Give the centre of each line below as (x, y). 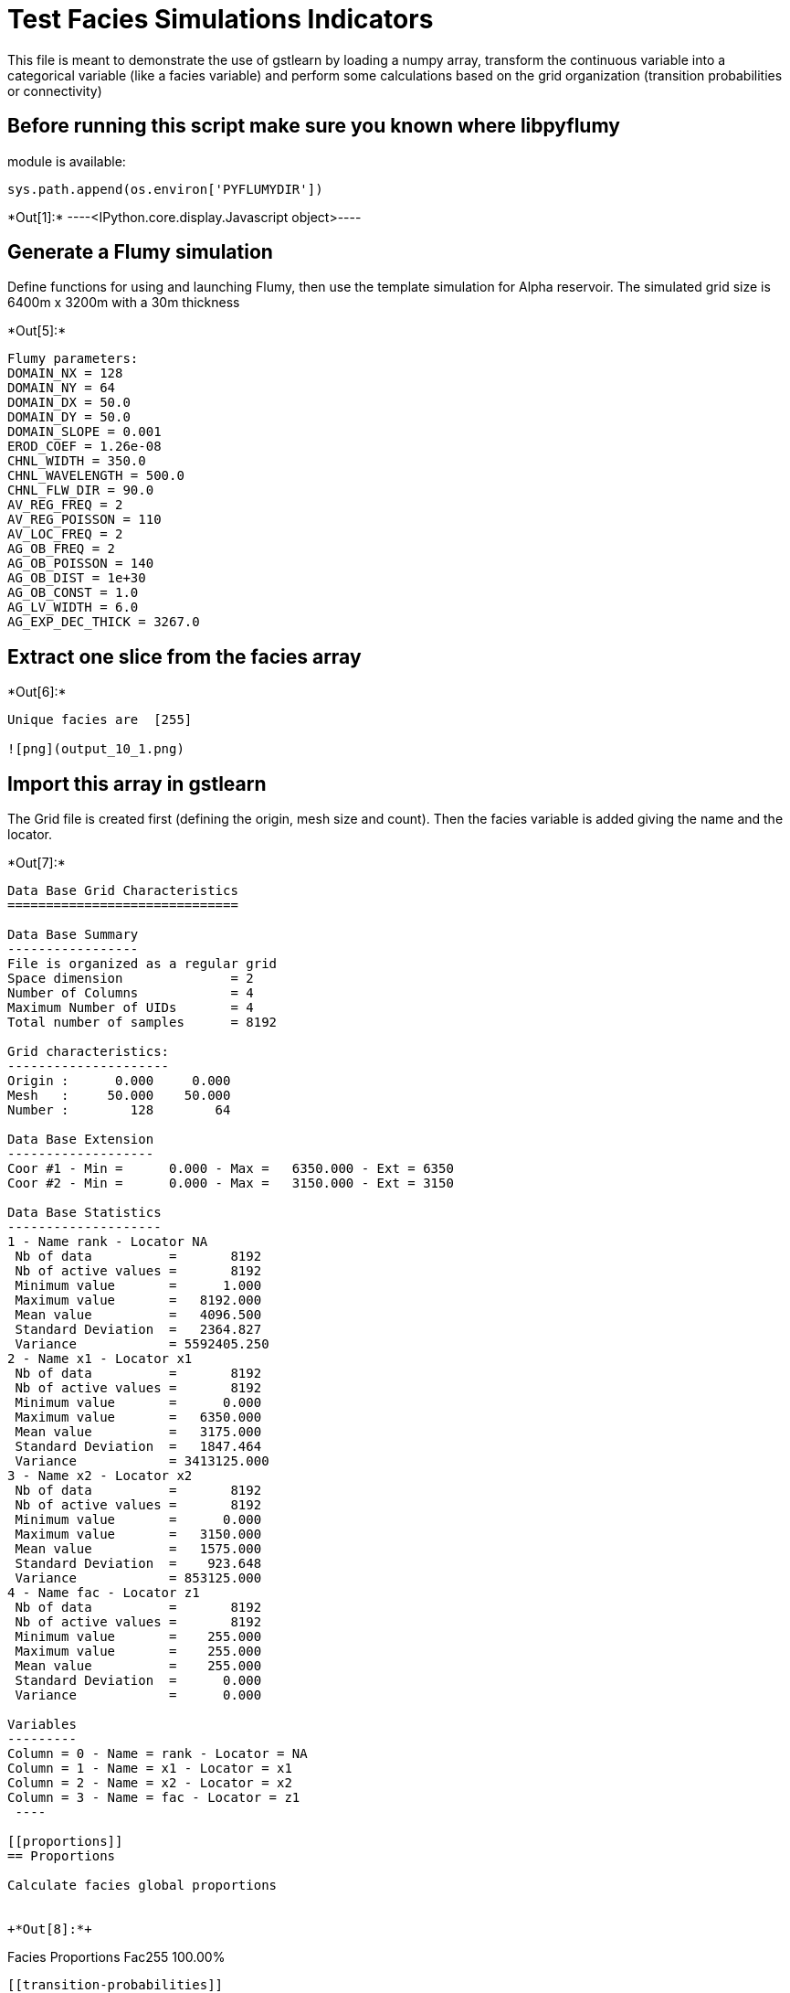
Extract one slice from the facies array (184, 656)
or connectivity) (55, 91)
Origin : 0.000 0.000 (119, 1081)
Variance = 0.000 (138, 1695)
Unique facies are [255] (100, 720)
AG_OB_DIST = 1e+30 (77, 578)
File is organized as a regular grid (142, 964)
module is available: (67, 161)
